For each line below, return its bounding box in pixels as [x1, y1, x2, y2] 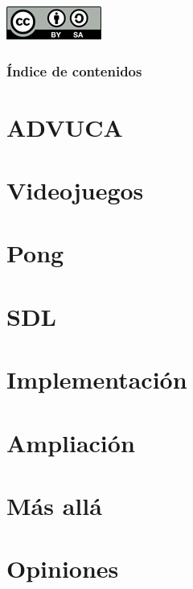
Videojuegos [6, 174, 144, 206]
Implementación [6, 363, 187, 396]
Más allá [6, 488, 102, 521]
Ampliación [6, 426, 135, 459]
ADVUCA [6, 110, 123, 143]
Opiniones [6, 552, 119, 585]
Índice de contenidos [6, 60, 142, 80]
